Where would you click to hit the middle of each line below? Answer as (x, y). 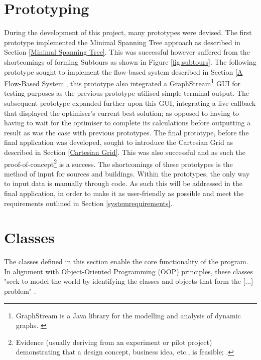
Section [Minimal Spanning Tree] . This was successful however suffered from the (127, 52)
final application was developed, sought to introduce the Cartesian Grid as (118, 142)
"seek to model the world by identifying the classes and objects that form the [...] (129, 281)
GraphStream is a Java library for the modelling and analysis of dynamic (128, 315)
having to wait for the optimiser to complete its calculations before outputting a (127, 123)
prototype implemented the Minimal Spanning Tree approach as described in (122, 42)
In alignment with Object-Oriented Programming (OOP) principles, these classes (128, 271)
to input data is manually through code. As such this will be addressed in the (123, 183)
